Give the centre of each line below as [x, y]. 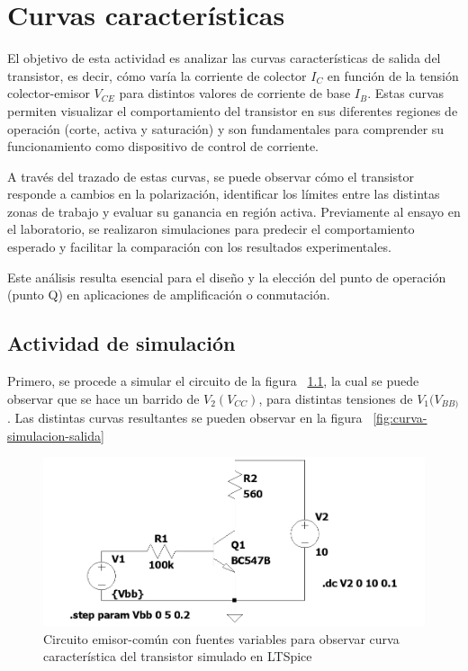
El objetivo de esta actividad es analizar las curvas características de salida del [224, 58]
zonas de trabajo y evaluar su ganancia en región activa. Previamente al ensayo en [234, 211]
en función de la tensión [393, 75]
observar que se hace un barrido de [103, 398]
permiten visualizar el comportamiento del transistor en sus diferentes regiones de [233, 110]
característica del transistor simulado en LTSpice [178, 656]
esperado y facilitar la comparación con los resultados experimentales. [199, 247]
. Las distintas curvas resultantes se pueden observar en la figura [185, 418]
